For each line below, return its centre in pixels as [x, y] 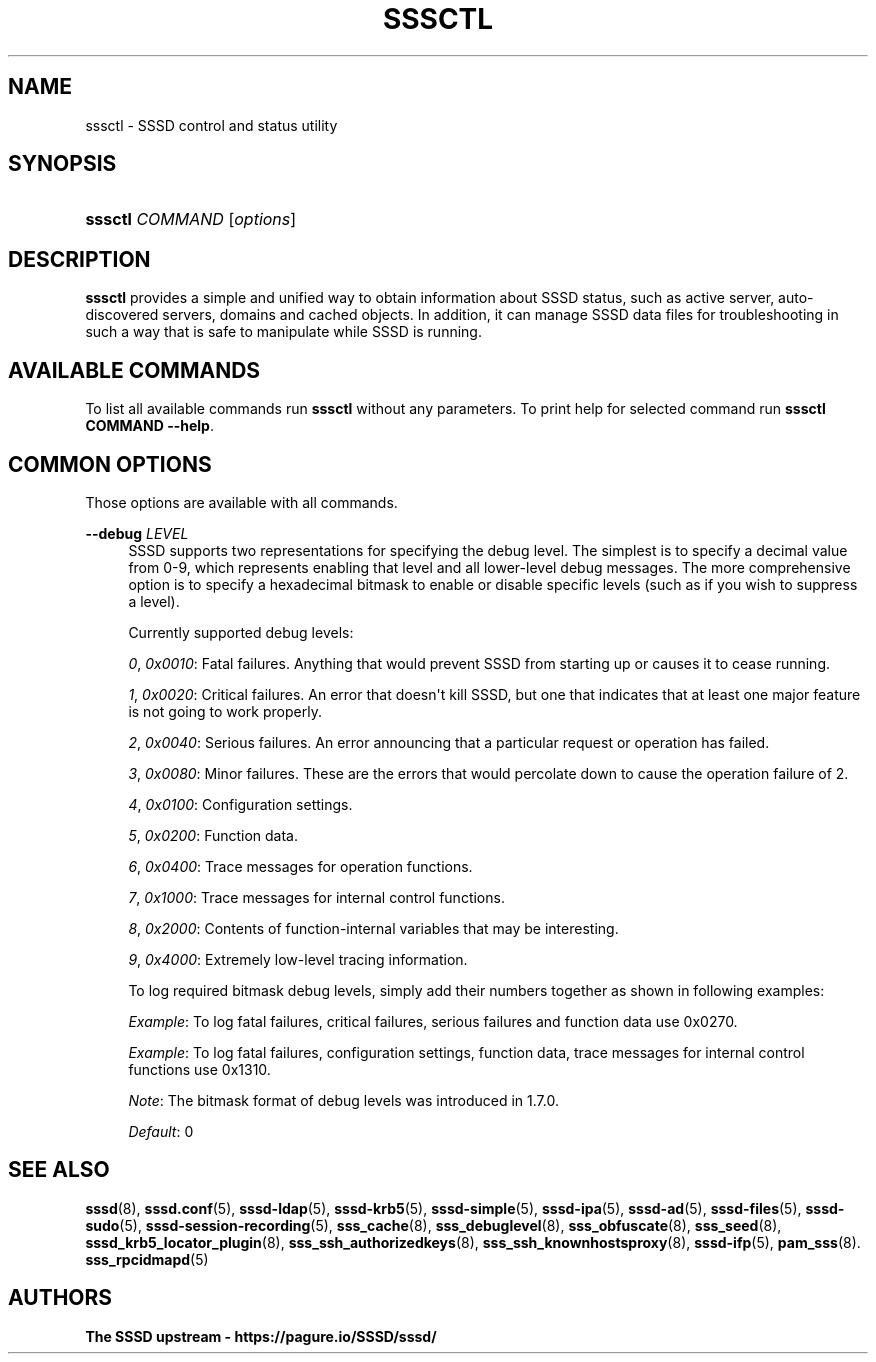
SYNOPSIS [62, 164]
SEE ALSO [59, 1170]
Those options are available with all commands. [241, 502]
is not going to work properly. [225, 711]
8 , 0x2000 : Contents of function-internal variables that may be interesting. [373, 928]
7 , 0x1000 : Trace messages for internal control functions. [316, 897]
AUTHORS [60, 1298]
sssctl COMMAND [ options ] [191, 219]
